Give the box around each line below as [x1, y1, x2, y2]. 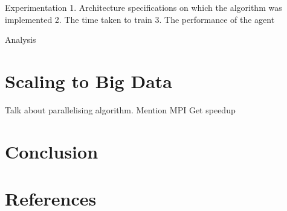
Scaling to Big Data [5, 68, 172, 93]
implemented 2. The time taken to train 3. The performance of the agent [5, 13, 275, 25]
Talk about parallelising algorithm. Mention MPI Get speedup [5, 103, 236, 116]
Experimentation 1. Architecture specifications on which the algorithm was [5, 1, 282, 13]
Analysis [5, 33, 36, 46]
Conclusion [5, 139, 98, 163]
